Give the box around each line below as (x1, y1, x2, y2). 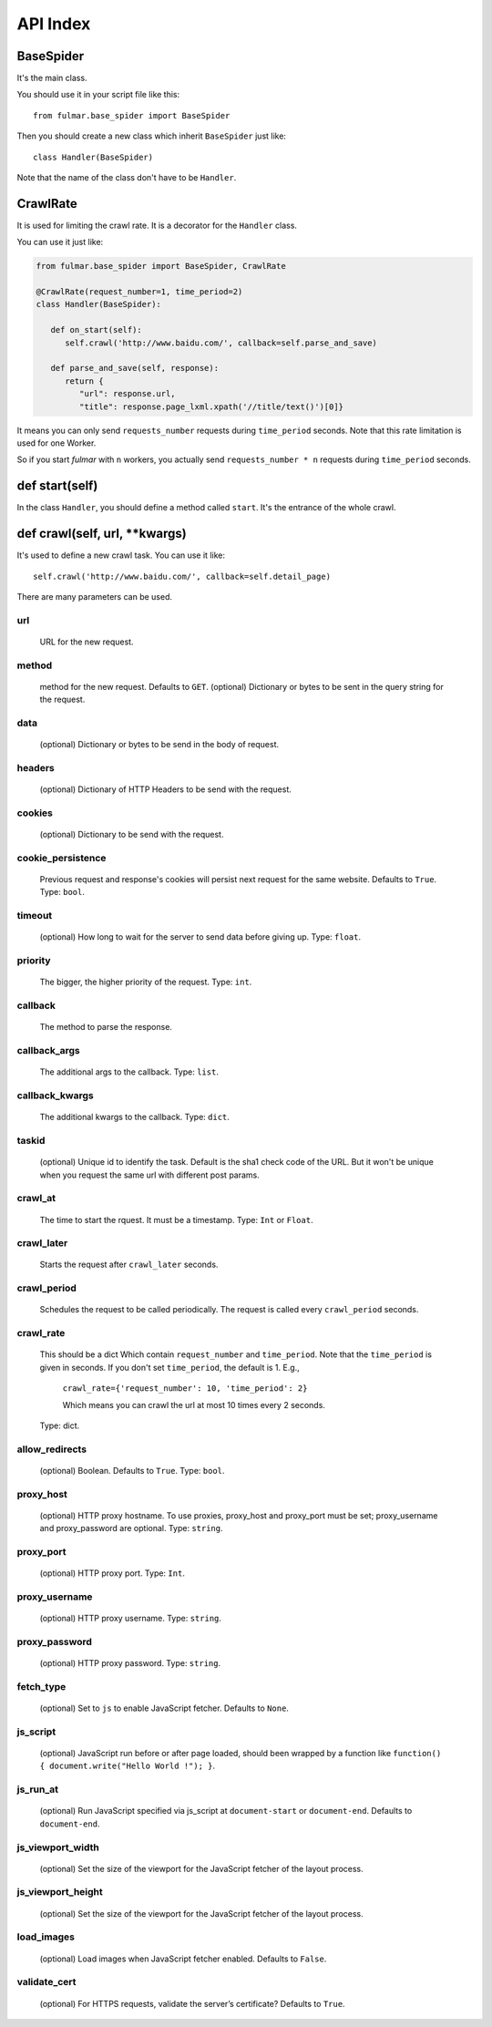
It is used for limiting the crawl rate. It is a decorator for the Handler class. (16, 220, 298, 231)
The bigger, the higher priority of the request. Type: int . (39, 976, 252, 988)
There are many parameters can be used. (16, 591, 173, 602)
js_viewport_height (16, 1886, 104, 1898)
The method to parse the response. (39, 1022, 173, 1033)
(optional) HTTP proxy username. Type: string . (39, 1613, 222, 1624)
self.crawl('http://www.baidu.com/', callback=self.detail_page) (33, 571, 332, 581)
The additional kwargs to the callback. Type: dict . (39, 1112, 230, 1123)
